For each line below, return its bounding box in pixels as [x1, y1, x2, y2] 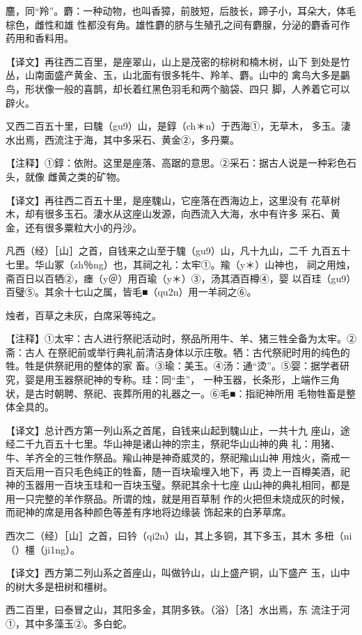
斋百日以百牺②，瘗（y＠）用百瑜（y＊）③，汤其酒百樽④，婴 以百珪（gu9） [6, 270, 356, 285]
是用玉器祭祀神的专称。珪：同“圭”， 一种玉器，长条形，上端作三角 [34, 372, 340, 387]
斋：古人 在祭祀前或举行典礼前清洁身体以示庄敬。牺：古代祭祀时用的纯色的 [6, 344, 350, 359]
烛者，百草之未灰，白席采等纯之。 [6, 307, 162, 322]
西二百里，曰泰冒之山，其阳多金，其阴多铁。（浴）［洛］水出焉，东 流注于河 [6, 602, 350, 617]
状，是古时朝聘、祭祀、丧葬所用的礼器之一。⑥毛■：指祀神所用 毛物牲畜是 [6, 385, 347, 400]
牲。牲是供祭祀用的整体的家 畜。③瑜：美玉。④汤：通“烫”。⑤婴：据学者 [6, 358, 340, 373]
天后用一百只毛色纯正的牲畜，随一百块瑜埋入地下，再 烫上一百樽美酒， [15, 464, 340, 478]
